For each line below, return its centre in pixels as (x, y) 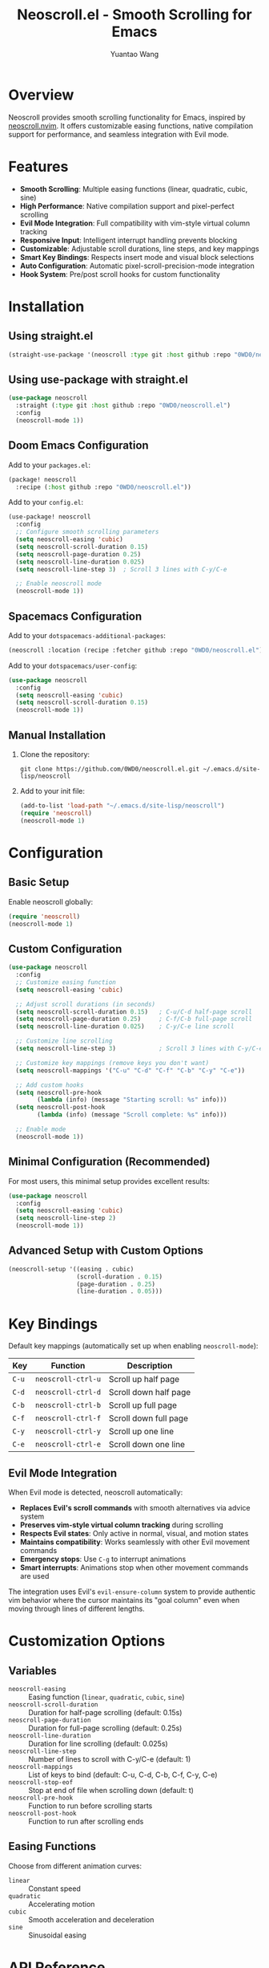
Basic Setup (39, 882)
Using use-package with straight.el (98, 379)
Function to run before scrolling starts (90, 1806)
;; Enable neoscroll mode (59, 583)
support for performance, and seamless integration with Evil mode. (119, 134)
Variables (33, 1671)
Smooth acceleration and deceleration (91, 1919)
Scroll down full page (148, 1418)
